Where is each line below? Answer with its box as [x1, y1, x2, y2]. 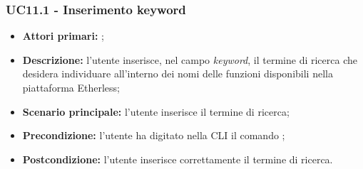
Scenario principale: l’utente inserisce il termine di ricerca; [22, 104, 290, 119]
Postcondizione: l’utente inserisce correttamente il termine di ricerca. [22, 151, 333, 166]
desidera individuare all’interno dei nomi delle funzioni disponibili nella [22, 66, 333, 81]
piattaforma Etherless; [22, 80, 120, 94]
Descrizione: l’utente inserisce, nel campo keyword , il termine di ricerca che [22, 52, 357, 67]
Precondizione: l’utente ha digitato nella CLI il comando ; [22, 128, 285, 143]
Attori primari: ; [22, 28, 104, 43]
